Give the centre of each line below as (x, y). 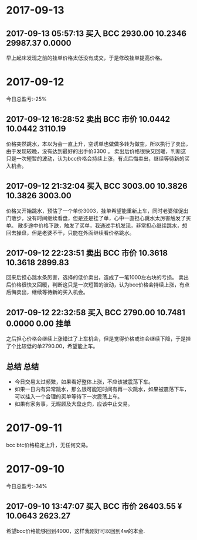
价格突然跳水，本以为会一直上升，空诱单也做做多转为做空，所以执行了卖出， (98, 144)
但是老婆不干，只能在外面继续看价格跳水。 (83, 232)
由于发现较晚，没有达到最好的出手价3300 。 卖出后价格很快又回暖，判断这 (96, 151)
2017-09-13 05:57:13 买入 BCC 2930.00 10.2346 (96, 33)
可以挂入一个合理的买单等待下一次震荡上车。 (69, 396)
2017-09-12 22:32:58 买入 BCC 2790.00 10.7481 (96, 312)
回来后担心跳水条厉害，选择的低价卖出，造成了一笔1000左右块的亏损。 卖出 (98, 278)
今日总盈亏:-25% (26, 99)
